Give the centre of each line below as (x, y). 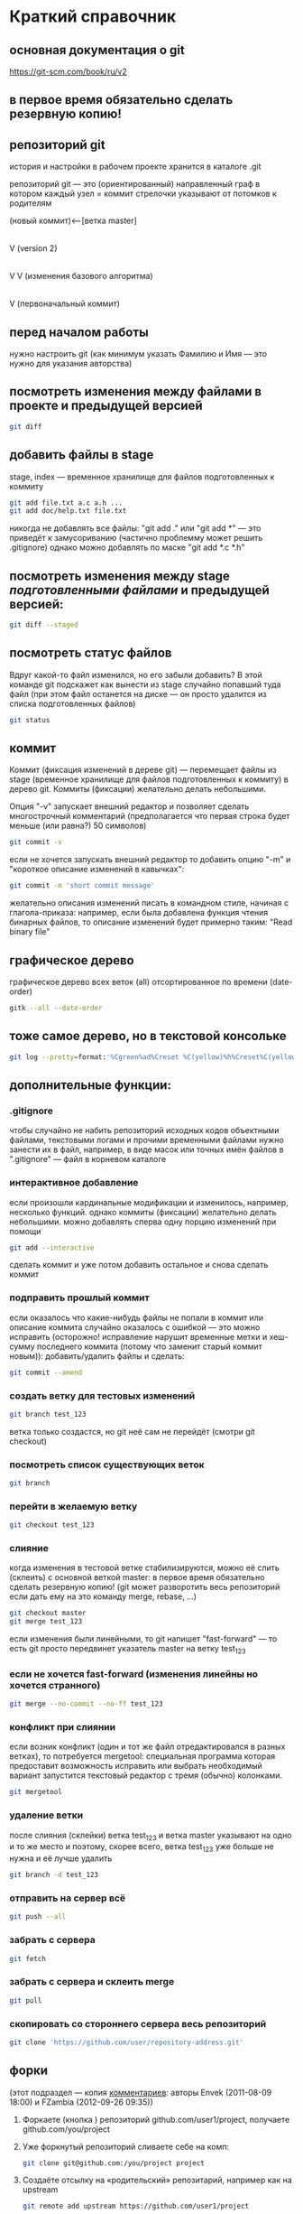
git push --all (38, 1917)
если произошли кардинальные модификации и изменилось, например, (149, 1202)
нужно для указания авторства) (71, 364)
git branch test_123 (48, 1414)
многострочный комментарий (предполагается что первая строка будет (150, 816)
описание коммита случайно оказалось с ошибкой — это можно (135, 1327)
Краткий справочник (93, 17)
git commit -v (36, 842)
